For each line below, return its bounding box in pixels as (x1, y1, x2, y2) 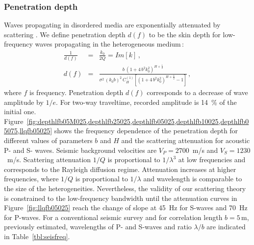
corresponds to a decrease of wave (147, 87, 248, 98)
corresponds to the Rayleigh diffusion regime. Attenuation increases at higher (4, 164, 236, 174)
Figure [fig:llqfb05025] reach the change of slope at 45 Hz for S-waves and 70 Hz (4, 202, 248, 213)
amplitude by (4, 97, 44, 107)
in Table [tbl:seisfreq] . (4, 231, 70, 241)
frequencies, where (4, 173, 59, 184)
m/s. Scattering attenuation (7, 154, 91, 165)
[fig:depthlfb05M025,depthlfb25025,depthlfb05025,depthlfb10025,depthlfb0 (26, 116, 249, 126)
